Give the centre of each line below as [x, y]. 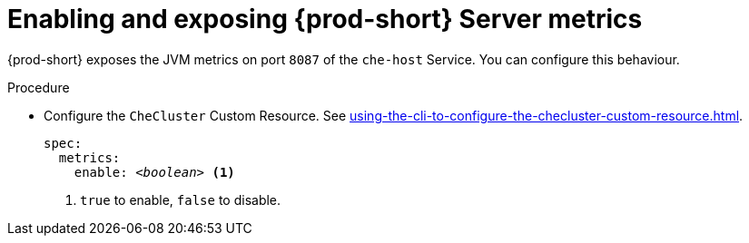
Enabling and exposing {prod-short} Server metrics [325, 19]
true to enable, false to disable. [181, 199]
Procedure [39, 87]
